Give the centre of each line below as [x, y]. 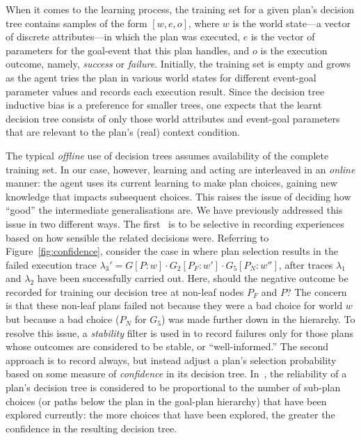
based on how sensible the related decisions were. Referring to [137, 237]
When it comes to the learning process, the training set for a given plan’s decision [180, 9]
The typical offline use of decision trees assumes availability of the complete [167, 155]
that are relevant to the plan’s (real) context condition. [123, 132]
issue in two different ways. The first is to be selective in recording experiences [175, 223]
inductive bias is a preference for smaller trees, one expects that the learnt [164, 105]
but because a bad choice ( [63, 319]
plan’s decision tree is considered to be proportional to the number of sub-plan [173, 387]
